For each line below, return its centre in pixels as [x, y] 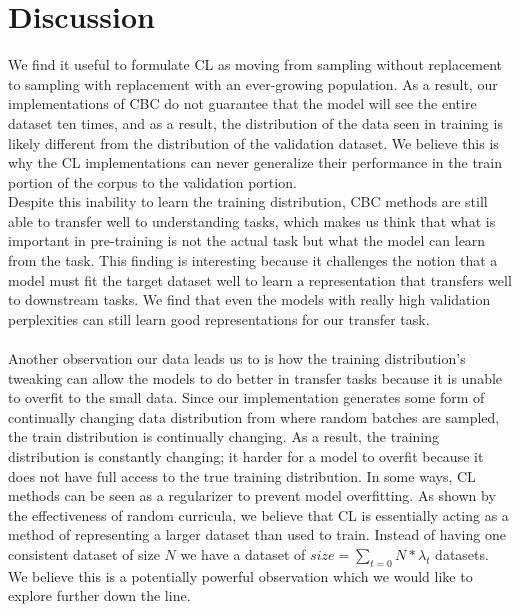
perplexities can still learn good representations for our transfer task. [219, 318]
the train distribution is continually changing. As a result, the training [224, 436]
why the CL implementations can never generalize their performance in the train [255, 162]
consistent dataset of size [84, 553]
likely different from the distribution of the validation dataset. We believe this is [253, 142]
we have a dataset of [243, 553]
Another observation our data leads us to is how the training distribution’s [237, 358]
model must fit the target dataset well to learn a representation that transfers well [260, 279]
